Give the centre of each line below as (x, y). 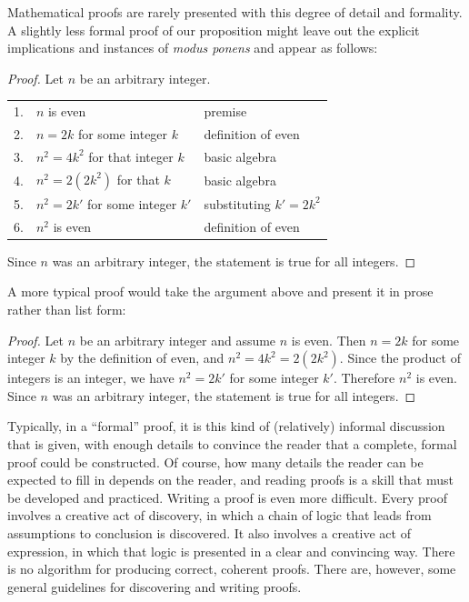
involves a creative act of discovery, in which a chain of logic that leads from (220, 515)
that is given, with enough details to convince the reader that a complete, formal (232, 444)
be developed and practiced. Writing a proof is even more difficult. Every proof (227, 497)
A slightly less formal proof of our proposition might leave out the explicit (214, 30)
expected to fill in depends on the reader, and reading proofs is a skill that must (230, 480)
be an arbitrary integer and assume (178, 340)
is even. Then (329, 340)
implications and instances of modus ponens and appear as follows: (193, 48)
